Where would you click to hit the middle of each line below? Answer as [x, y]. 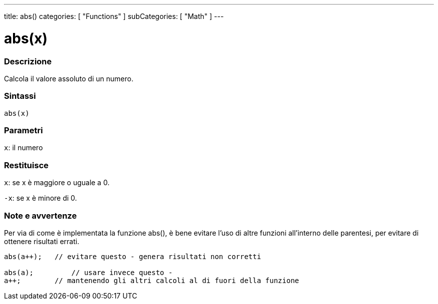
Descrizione [28, 61]
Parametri [23, 130]
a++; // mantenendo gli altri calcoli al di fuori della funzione [152, 280]
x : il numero [23, 148]
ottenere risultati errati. [42, 241]
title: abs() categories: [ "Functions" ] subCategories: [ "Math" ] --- [114, 16]
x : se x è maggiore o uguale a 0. [57, 183]
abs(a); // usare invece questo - [88, 272]
